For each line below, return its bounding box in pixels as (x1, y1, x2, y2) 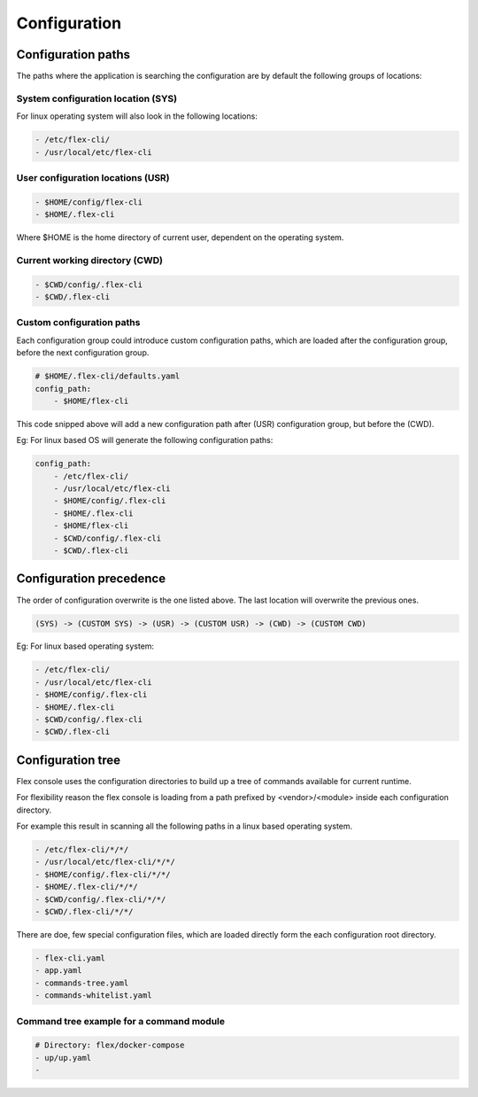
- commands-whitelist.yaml (35, 991, 152, 1000)
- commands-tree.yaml (35, 977, 129, 988)
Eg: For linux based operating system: (16, 641, 155, 651)
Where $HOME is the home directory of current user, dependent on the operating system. (16, 232, 344, 243)
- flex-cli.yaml (35, 953, 106, 963)
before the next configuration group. (16, 347, 150, 358)
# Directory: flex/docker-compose (35, 1040, 185, 1050)
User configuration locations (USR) (16, 171, 170, 183)
